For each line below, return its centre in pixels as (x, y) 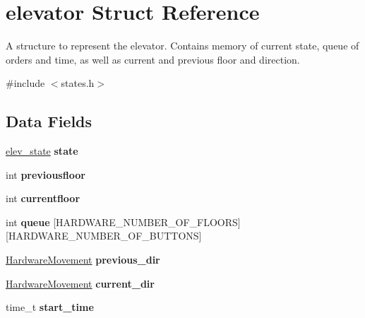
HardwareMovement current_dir (80, 283)
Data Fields (49, 121)
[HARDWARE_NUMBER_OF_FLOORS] (147, 222)
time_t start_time (50, 307)
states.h (78, 83)
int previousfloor (46, 174)
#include (25, 83)
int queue (28, 222)
